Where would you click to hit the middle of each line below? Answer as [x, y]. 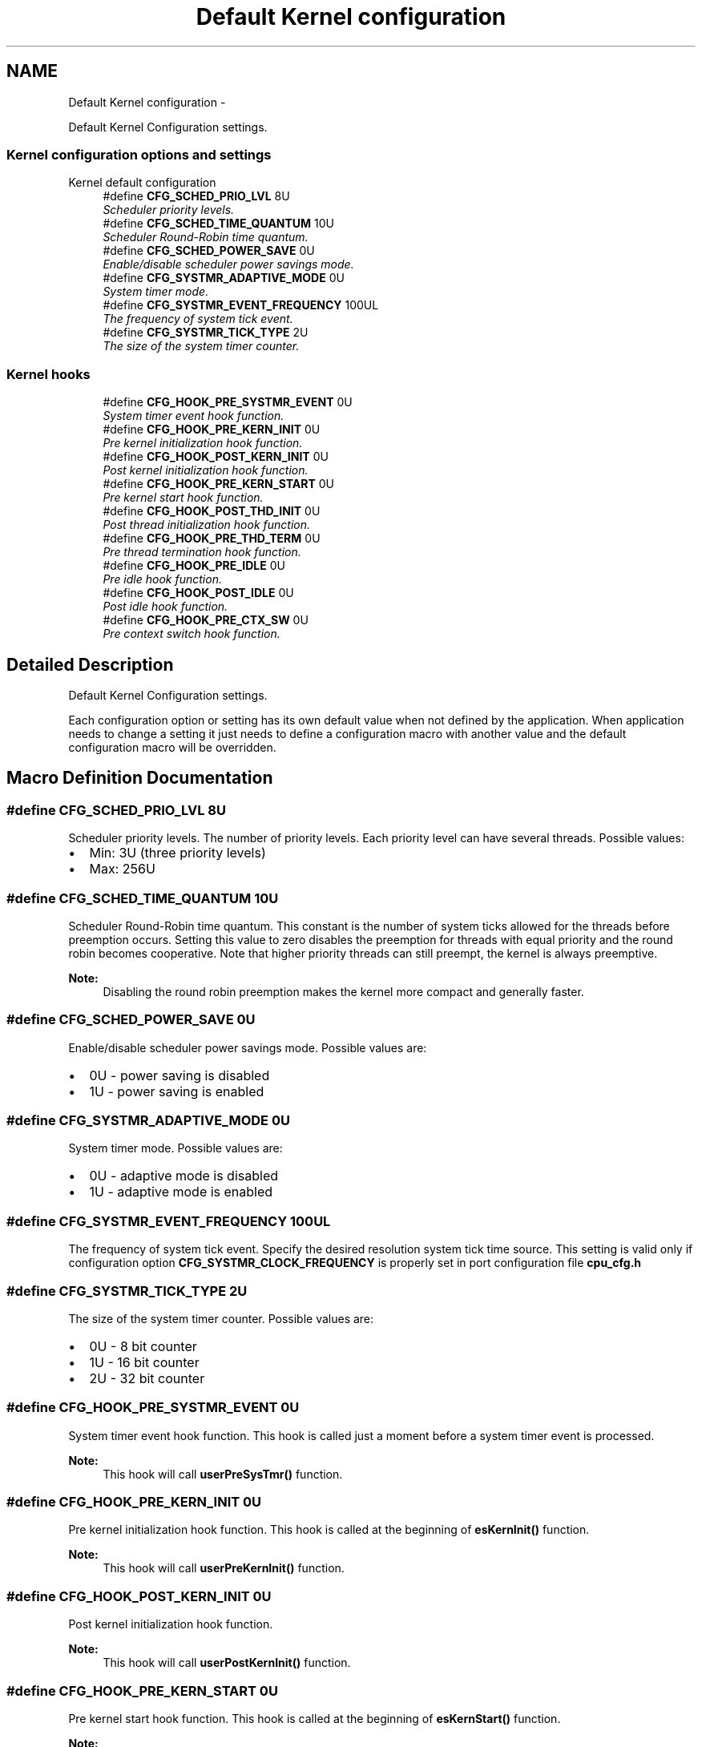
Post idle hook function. [165, 607]
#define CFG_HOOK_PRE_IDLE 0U [194, 566]
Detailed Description [90, 664]
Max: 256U [122, 869]
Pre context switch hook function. [192, 634]
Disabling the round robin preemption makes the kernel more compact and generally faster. [343, 991]
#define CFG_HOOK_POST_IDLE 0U [198, 593]
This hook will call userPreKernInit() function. [224, 1568]
